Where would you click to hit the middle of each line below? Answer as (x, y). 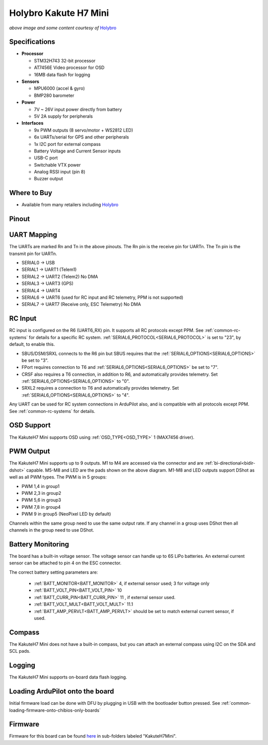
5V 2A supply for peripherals (63, 116)
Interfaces (33, 123)
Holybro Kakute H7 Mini (59, 13)
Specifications (32, 42)
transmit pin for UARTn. (33, 254)
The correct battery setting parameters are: (54, 572)
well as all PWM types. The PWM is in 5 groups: (58, 477)
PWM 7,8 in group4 (41, 507)
